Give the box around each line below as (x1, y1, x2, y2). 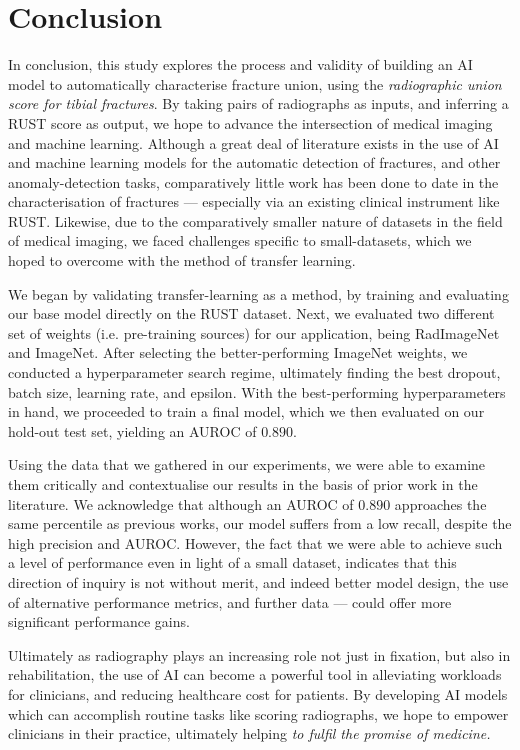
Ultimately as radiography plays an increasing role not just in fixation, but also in (8, 644, 511, 665)
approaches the (394, 493, 487, 514)
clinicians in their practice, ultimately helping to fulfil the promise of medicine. (8, 723, 491, 744)
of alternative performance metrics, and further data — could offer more (8, 591, 452, 612)
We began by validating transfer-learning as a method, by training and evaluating (8, 283, 509, 304)
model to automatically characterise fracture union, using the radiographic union (8, 73, 502, 94)
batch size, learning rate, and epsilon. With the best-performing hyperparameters (8, 381, 506, 402)
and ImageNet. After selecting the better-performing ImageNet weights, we (8, 342, 468, 363)
